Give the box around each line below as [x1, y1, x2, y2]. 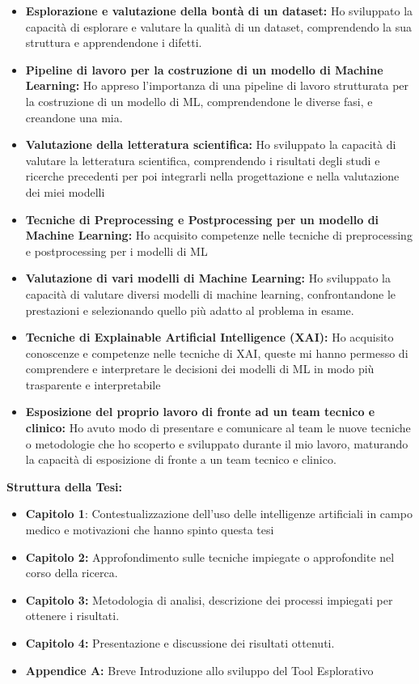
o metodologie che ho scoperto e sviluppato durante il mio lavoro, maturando [25, 435, 408, 452]
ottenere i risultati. [25, 607, 120, 624]
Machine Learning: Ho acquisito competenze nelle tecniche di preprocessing [25, 227, 413, 244]
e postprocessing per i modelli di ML [25, 242, 208, 259]
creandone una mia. [25, 108, 123, 125]
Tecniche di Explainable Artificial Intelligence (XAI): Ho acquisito [25, 329, 394, 346]
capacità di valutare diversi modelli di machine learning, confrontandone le [25, 285, 396, 302]
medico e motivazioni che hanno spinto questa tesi [25, 521, 274, 538]
